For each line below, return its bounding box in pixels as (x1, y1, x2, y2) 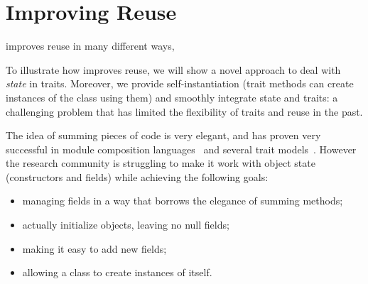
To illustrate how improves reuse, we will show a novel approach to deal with (6, 62, 341, 77)
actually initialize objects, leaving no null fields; (22, 217, 229, 232)
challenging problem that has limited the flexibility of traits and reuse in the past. (6, 104, 363, 119)
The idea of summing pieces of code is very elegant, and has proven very (6, 128, 321, 143)
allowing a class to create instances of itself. (22, 265, 212, 280)
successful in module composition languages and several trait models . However (6, 141, 357, 156)
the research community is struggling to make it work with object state (6, 155, 315, 170)
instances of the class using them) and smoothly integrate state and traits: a (6, 89, 338, 104)
